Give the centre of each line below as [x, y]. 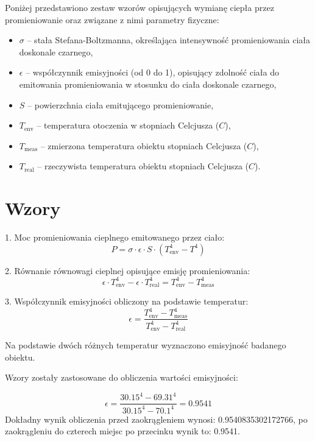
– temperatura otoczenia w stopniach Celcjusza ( [128, 125]
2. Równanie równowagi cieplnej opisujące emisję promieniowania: [128, 270]
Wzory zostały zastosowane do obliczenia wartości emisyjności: [122, 377]
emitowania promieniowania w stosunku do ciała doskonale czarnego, [148, 84]
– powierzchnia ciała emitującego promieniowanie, [121, 104]
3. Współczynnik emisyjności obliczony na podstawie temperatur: [127, 301]
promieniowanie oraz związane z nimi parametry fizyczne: [112, 19]
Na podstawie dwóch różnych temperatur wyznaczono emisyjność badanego [146, 345]
